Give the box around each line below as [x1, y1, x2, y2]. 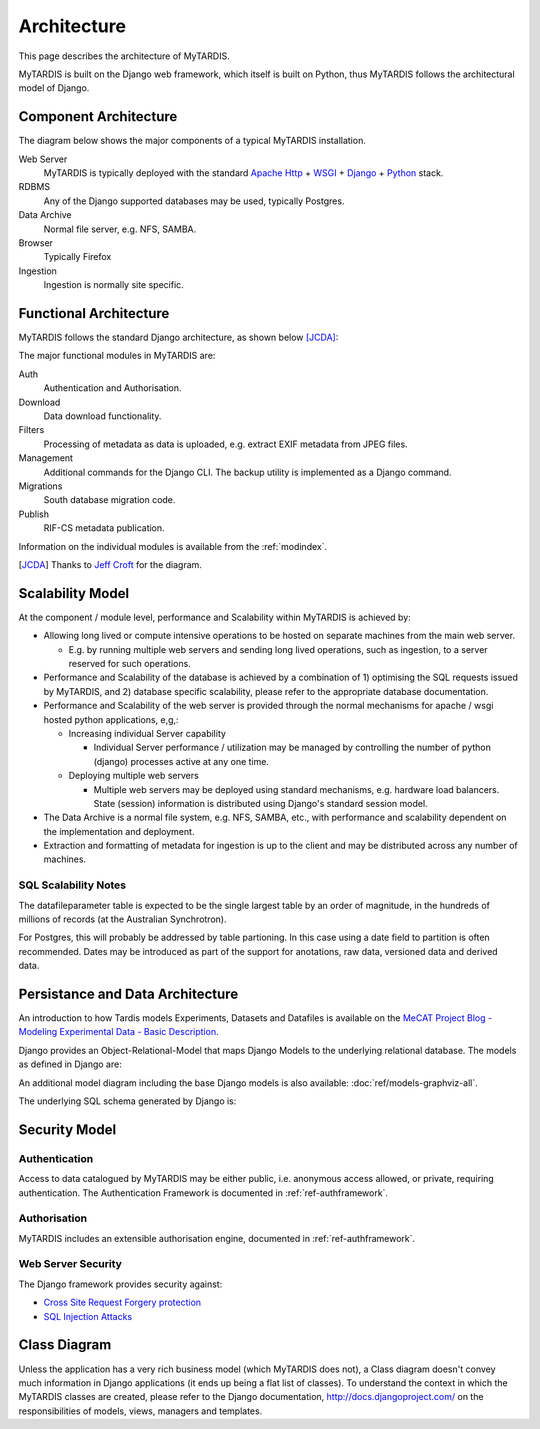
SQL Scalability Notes [18, 878, 127, 892]
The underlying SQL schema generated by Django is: [18, 1095, 237, 1107]
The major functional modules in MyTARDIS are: [18, 350, 216, 362]
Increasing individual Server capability [68, 727, 227, 739]
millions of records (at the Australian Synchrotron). [18, 913, 227, 925]
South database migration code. [43, 494, 176, 506]
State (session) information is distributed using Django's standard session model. [93, 797, 429, 809]
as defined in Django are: [18, 1058, 122, 1070]
